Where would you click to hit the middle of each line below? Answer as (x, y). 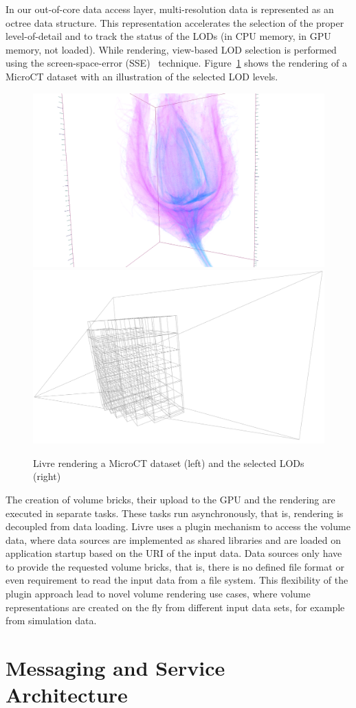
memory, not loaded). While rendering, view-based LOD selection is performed (171, 49)
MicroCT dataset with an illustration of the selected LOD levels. (142, 76)
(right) (47, 476)
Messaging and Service (115, 668)
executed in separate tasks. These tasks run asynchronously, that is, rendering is (175, 513)
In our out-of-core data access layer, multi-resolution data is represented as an (170, 9)
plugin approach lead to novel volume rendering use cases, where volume (158, 594)
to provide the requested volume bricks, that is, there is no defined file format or (175, 566)
